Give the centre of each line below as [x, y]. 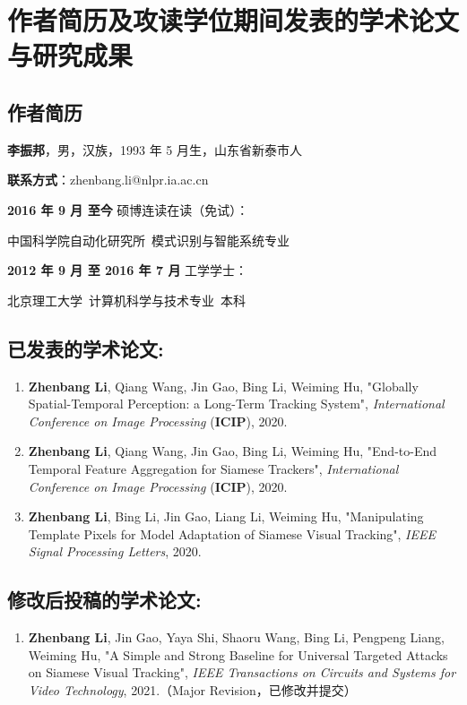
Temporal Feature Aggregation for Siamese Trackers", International [213, 468]
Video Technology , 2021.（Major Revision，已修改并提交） [192, 689]
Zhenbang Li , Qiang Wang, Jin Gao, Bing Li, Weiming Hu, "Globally [223, 386]
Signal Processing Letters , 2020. [115, 551]
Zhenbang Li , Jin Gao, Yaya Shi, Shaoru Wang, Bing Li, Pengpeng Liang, [236, 637]
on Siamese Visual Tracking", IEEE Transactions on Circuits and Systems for [242, 672]
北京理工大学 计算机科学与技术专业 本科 [126, 300]
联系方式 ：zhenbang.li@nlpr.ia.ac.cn [108, 180]
